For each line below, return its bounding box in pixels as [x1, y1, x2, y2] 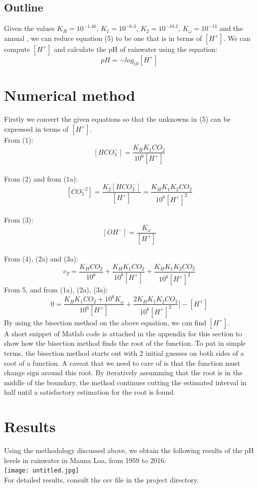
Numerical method [4, 84, 135, 105]
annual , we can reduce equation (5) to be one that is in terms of [4, 32, 202, 43]
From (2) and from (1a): [4, 173, 78, 184]
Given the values [4, 23, 55, 33]
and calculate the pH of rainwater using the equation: [54, 43, 218, 54]
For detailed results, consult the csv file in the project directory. [4, 474, 199, 485]
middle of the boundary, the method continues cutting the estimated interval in [4, 377, 247, 387]
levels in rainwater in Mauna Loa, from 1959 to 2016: [4, 455, 166, 465]
